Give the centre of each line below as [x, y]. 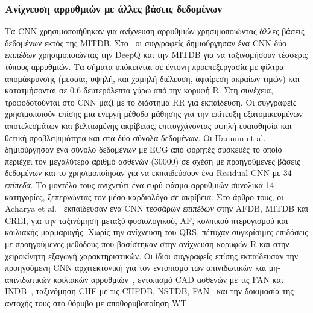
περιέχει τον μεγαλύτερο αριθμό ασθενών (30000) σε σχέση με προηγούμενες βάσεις [153, 161]
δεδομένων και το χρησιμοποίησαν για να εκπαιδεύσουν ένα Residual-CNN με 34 [148, 173]
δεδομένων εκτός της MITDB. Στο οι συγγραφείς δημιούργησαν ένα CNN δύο [146, 43]
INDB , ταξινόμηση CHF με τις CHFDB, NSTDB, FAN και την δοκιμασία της [149, 291]
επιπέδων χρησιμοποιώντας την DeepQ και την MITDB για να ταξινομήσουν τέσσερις [156, 55]
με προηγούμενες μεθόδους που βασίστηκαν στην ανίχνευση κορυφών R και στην [147, 243]
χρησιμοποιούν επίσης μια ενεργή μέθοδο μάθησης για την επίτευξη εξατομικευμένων [154, 114]
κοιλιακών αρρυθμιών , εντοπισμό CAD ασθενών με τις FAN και [168, 279]
